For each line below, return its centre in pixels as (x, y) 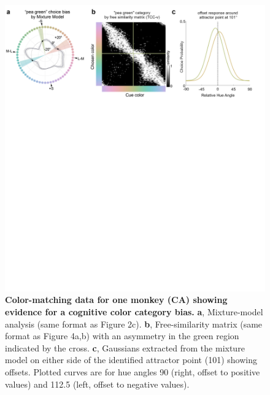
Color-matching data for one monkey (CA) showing (116, 300)
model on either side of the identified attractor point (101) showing (131, 360)
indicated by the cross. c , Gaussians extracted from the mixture (125, 347)
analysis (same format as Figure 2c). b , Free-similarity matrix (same (134, 324)
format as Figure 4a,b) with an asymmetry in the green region (122, 336)
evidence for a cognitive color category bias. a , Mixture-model (134, 312)
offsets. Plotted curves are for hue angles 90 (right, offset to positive (133, 372)
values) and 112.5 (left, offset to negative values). (97, 384)
